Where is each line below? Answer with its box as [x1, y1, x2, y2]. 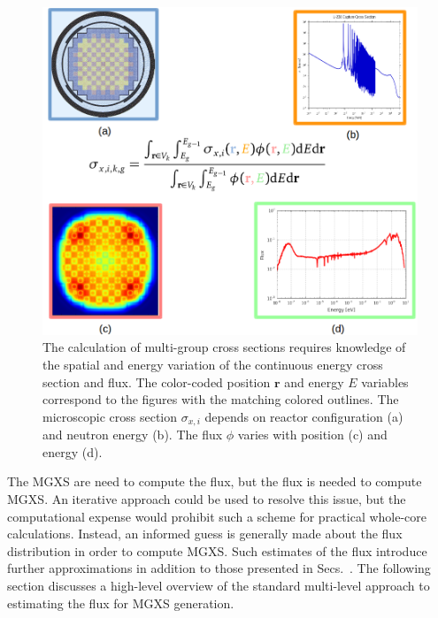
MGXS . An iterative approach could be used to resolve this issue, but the [7, 490, 406, 508]
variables [361, 372, 409, 391]
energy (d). [42, 442, 103, 461]
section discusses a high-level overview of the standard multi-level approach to [7, 576, 430, 594]
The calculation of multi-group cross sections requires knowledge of [42, 338, 406, 356]
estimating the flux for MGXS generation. [7, 593, 234, 612]
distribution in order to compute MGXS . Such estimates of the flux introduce [7, 541, 427, 560]
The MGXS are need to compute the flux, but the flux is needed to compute [7, 472, 422, 491]
